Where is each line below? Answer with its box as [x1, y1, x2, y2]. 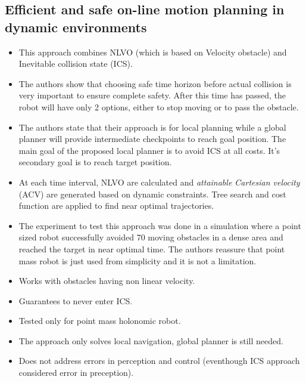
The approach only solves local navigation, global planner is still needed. [18, 334, 283, 347]
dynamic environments [5, 17, 147, 36]
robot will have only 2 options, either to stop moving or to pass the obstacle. [18, 100, 299, 113]
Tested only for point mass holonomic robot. [18, 314, 181, 327]
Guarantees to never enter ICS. [18, 294, 133, 307]
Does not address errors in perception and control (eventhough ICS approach [18, 354, 300, 367]
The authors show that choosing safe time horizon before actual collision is [18, 77, 292, 89]
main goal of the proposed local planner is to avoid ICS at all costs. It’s [18, 144, 280, 156]
